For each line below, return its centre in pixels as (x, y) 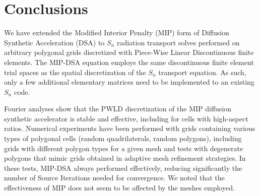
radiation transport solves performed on (178, 42)
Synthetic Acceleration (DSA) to (54, 42)
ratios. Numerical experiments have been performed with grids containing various (130, 128)
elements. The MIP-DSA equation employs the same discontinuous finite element (129, 62)
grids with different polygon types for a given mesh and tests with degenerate (124, 148)
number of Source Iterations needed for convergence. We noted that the (114, 178)
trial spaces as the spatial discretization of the (75, 72)
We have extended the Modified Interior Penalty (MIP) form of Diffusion (117, 32)
